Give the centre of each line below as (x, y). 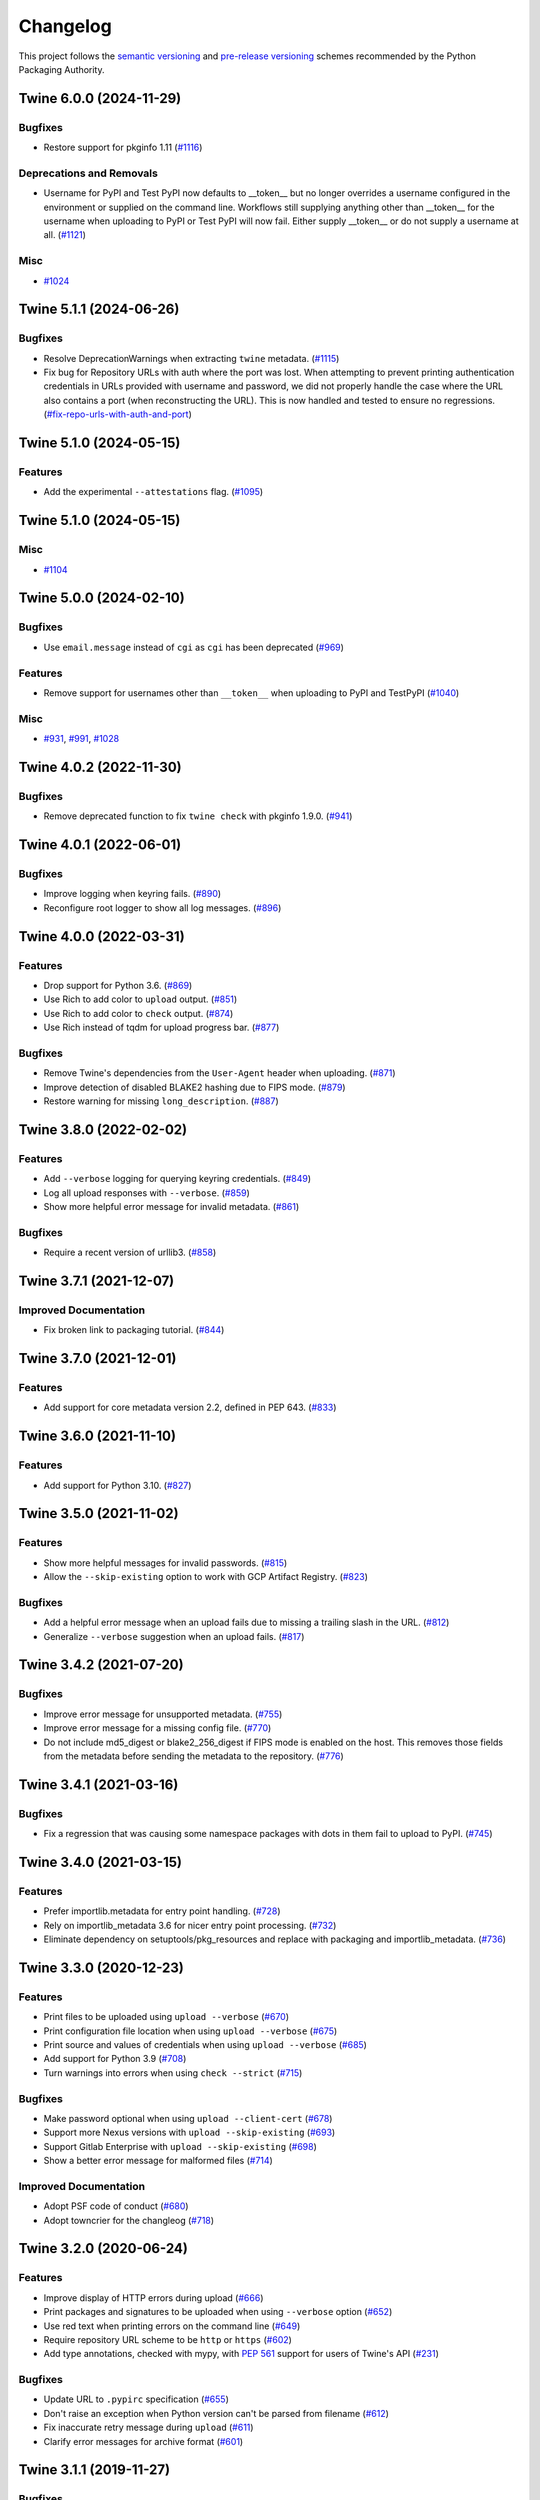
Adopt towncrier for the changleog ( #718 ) (129, 2220)
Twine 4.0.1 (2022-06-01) (100, 844)
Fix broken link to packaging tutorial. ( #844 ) (134, 1330)
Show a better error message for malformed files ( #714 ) (158, 2161)
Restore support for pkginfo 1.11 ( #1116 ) (123, 147)
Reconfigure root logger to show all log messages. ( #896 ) (162, 907)
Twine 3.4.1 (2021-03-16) (98, 1784)
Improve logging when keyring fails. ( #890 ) (132, 894)
